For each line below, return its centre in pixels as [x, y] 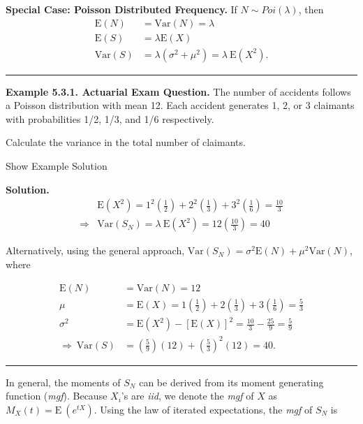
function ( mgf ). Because [57, 396]
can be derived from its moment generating [231, 382]
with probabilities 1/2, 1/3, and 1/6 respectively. [110, 118]
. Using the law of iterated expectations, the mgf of [203, 409]
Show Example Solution [57, 166]
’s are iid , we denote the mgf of [187, 396]
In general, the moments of [63, 382]
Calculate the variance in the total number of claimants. [126, 142]
